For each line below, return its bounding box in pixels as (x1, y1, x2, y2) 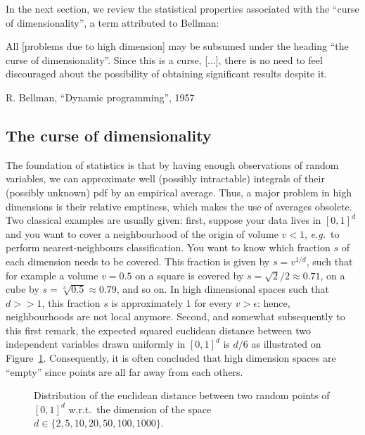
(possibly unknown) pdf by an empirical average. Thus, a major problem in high (6, 184, 352, 199)
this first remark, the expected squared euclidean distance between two (6, 322, 312, 337)
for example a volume (6, 267, 98, 282)
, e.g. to (304, 226, 340, 241)
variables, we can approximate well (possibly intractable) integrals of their (6, 171, 325, 186)
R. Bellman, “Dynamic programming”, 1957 (6, 89, 195, 104)
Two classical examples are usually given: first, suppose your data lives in (6, 213, 321, 227)
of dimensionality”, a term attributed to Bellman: (6, 15, 219, 30)
